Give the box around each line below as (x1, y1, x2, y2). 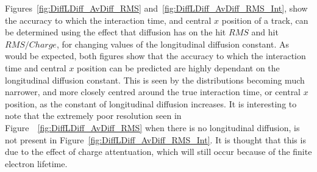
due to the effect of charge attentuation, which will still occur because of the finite (5, 145, 312, 158)
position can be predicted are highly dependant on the (77, 61, 280, 74)
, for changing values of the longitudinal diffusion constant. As (56, 37, 289, 50)
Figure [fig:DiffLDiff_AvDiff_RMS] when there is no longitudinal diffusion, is (5, 121, 300, 134)
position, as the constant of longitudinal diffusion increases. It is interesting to (5, 97, 297, 110)
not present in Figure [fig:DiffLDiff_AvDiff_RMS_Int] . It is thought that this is (5, 133, 306, 146)
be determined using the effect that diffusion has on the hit (5, 26, 226, 38)
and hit (251, 26, 279, 38)
